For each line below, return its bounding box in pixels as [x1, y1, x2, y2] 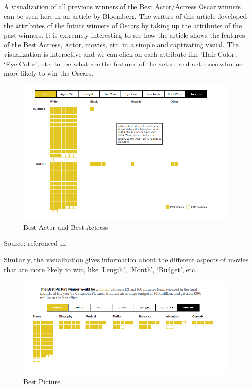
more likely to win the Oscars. [4, 68, 94, 78]
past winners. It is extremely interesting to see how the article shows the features [4, 30, 245, 40]
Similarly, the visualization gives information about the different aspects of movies [4, 254, 249, 264]
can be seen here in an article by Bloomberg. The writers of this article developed [4, 11, 247, 21]
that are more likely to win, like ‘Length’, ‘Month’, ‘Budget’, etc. [4, 264, 197, 274]
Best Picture [23, 376, 61, 386]
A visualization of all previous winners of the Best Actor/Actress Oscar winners [4, 1, 241, 11]
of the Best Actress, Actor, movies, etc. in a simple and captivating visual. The [4, 39, 239, 49]
